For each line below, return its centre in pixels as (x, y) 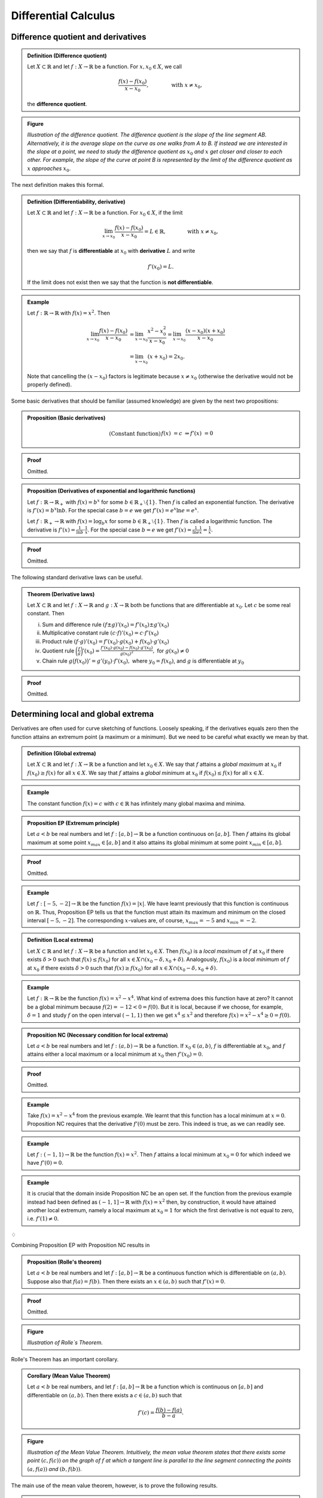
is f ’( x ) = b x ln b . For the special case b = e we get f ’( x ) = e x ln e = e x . (113, 510)
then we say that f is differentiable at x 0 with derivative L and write (111, 252)
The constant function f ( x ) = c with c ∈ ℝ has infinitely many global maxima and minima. (136, 804)
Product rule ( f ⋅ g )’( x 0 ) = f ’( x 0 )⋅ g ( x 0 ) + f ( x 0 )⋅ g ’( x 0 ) (106, 642)
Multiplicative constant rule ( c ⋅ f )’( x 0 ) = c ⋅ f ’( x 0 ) (100, 634)
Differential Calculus (63, 16)
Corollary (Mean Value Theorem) (69, 1376)
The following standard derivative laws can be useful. (77, 578)
